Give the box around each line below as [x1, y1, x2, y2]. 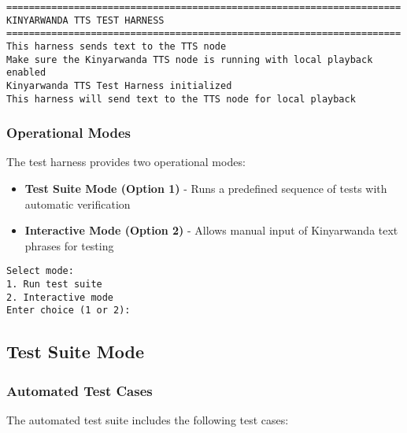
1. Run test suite [6, 279, 102, 291]
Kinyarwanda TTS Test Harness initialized [6, 80, 232, 91]
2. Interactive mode [6, 291, 114, 303]
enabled [6, 67, 46, 79]
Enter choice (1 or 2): [6, 305, 131, 316]
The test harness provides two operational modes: [6, 154, 246, 170]
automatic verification [24, 195, 131, 212]
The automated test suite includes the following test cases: [6, 412, 289, 428]
